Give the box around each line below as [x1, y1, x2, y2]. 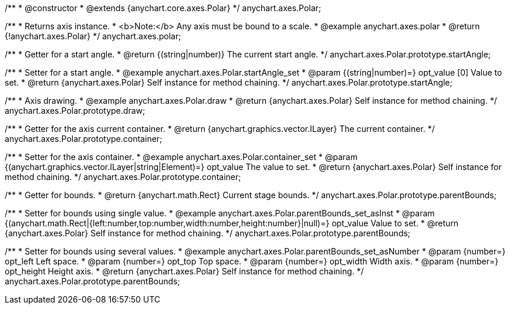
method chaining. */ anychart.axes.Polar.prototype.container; [5, 172, 241, 182]
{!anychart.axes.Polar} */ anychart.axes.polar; [5, 31, 181, 41]
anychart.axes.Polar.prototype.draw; [5, 106, 146, 116]
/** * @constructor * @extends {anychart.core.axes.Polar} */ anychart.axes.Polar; [5, 3, 322, 13]
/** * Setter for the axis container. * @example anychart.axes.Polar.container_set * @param [5, 152, 358, 162]
